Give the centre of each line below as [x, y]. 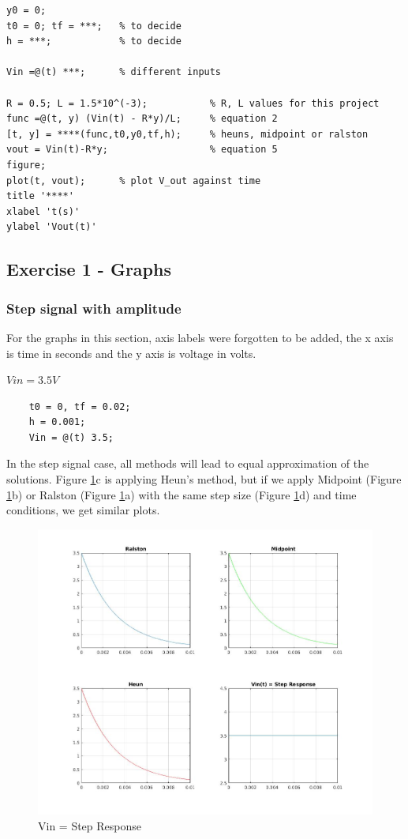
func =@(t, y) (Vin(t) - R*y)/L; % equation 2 [142, 119]
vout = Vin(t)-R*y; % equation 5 [142, 150]
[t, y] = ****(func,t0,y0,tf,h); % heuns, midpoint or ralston [187, 134]
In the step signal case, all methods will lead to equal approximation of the [188, 463]
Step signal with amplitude [94, 308]
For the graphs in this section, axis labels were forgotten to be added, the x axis [200, 337]
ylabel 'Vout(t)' [52, 227]
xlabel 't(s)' [43, 211]
